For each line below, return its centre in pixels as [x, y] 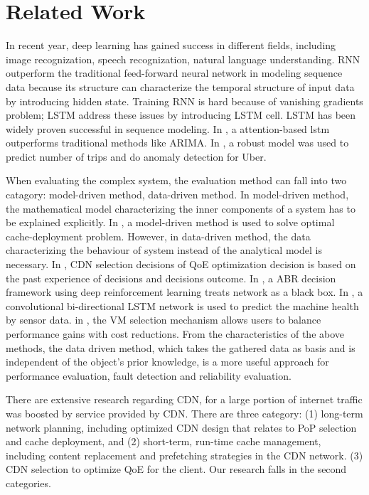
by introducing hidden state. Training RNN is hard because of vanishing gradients [184, 101]
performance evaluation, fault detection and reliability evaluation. [149, 375]
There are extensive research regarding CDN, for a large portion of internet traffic [184, 399]
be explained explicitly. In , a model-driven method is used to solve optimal [170, 222]
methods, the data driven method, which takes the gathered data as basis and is [181, 347]
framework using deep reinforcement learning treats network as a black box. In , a [184, 292]
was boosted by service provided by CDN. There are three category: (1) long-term [184, 413]
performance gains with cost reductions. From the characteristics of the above [175, 334]
